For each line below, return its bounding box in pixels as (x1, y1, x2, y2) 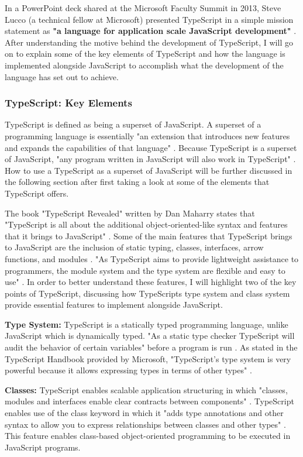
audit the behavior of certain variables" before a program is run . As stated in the (5, 341, 298, 353)
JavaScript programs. (5, 441, 81, 453)
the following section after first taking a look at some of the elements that (5, 176, 270, 188)
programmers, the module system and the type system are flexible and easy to (5, 264, 285, 276)
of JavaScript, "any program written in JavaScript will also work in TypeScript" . (5, 153, 296, 165)
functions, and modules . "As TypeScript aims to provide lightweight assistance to (5, 252, 299, 264)
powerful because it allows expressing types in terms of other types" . (5, 364, 252, 376)
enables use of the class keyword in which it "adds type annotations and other (5, 407, 284, 419)
